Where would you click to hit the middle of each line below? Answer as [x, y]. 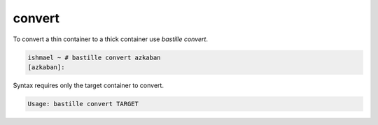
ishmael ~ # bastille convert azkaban [94, 57]
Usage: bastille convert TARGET [83, 104]
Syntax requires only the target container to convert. [89, 85]
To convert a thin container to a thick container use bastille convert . [110, 39]
